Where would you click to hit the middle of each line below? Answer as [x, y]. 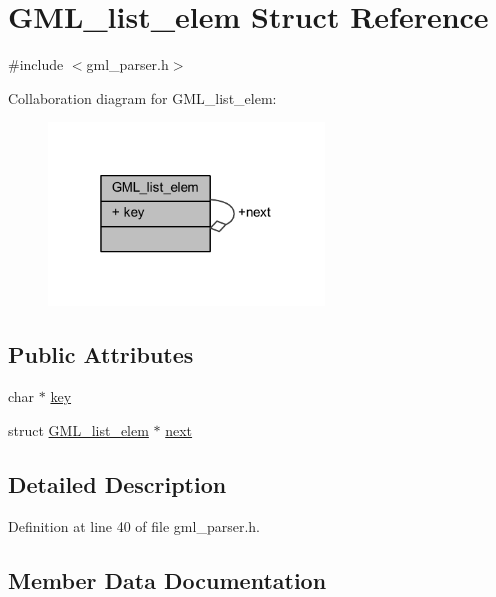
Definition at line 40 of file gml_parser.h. [134, 525]
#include [36, 64]
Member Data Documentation [167, 579]
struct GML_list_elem [78, 429]
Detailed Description [117, 483]
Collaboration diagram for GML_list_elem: [142, 97]
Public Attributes [101, 354]
